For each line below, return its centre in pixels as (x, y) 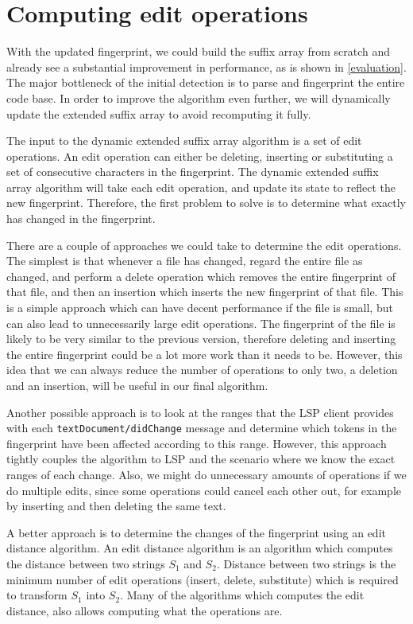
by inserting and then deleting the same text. (116, 506)
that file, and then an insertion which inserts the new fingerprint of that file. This (205, 292)
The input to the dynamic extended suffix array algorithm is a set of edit (184, 140)
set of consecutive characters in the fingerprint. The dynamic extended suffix (193, 172)
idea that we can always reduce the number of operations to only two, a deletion (202, 370)
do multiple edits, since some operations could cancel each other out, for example (204, 490)
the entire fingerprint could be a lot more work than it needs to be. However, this (205, 354)
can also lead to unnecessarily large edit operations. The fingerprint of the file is (201, 323)
